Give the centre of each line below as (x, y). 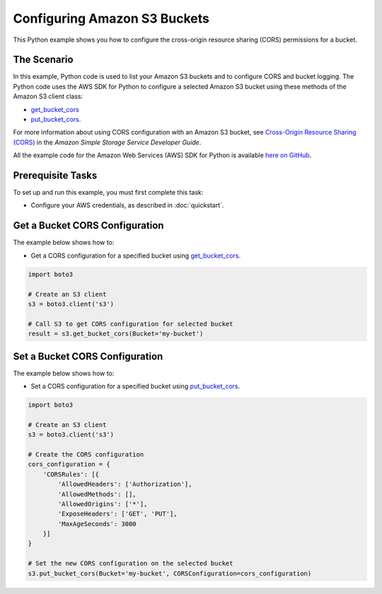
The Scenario (43, 60)
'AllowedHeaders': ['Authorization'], (125, 484)
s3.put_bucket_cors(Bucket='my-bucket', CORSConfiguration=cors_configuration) (170, 573)
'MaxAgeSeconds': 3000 (97, 524)
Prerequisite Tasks (55, 176)
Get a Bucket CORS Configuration (88, 225)
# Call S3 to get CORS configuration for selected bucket (131, 324)
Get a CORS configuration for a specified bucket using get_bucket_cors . (135, 256)
